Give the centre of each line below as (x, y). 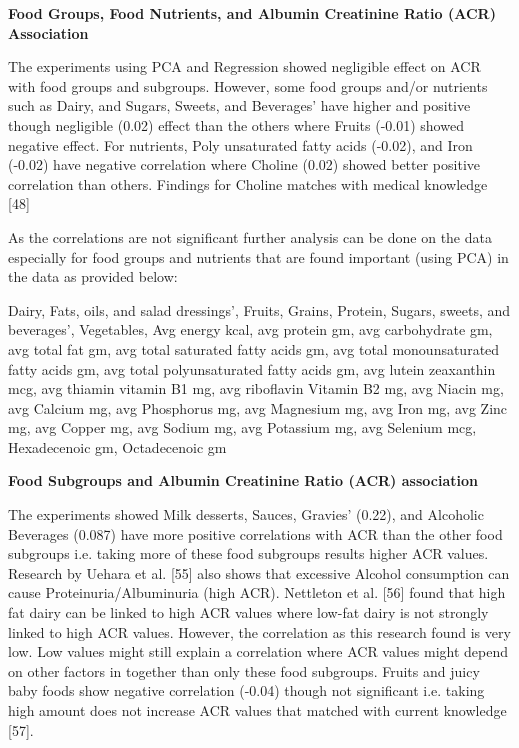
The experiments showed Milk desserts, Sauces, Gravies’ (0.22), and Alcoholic (246, 514)
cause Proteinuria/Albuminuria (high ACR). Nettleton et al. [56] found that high (257, 592)
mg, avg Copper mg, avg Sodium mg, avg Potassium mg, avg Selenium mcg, (242, 427)
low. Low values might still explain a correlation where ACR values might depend (258, 651)
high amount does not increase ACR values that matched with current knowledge (257, 710)
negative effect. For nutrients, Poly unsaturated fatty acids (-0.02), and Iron (240, 144)
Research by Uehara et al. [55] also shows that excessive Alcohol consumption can (259, 572)
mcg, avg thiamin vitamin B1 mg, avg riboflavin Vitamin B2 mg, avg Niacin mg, (256, 388)
